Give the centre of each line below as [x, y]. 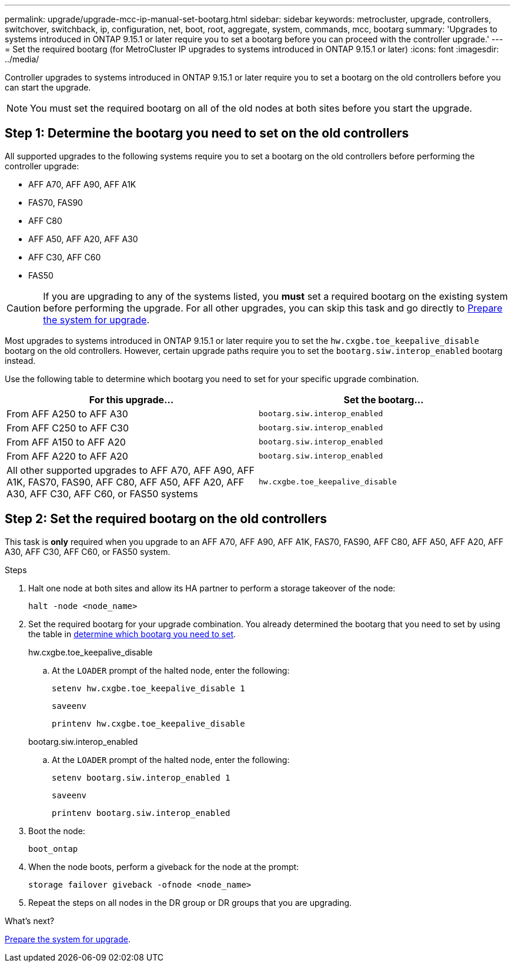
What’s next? [30, 921]
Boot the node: [57, 831]
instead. [20, 360]
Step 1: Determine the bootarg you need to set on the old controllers [207, 133]
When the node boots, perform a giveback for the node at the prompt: [164, 866]
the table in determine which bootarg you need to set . [132, 634]
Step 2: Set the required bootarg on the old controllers [166, 519]
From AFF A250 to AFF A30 [67, 414]
